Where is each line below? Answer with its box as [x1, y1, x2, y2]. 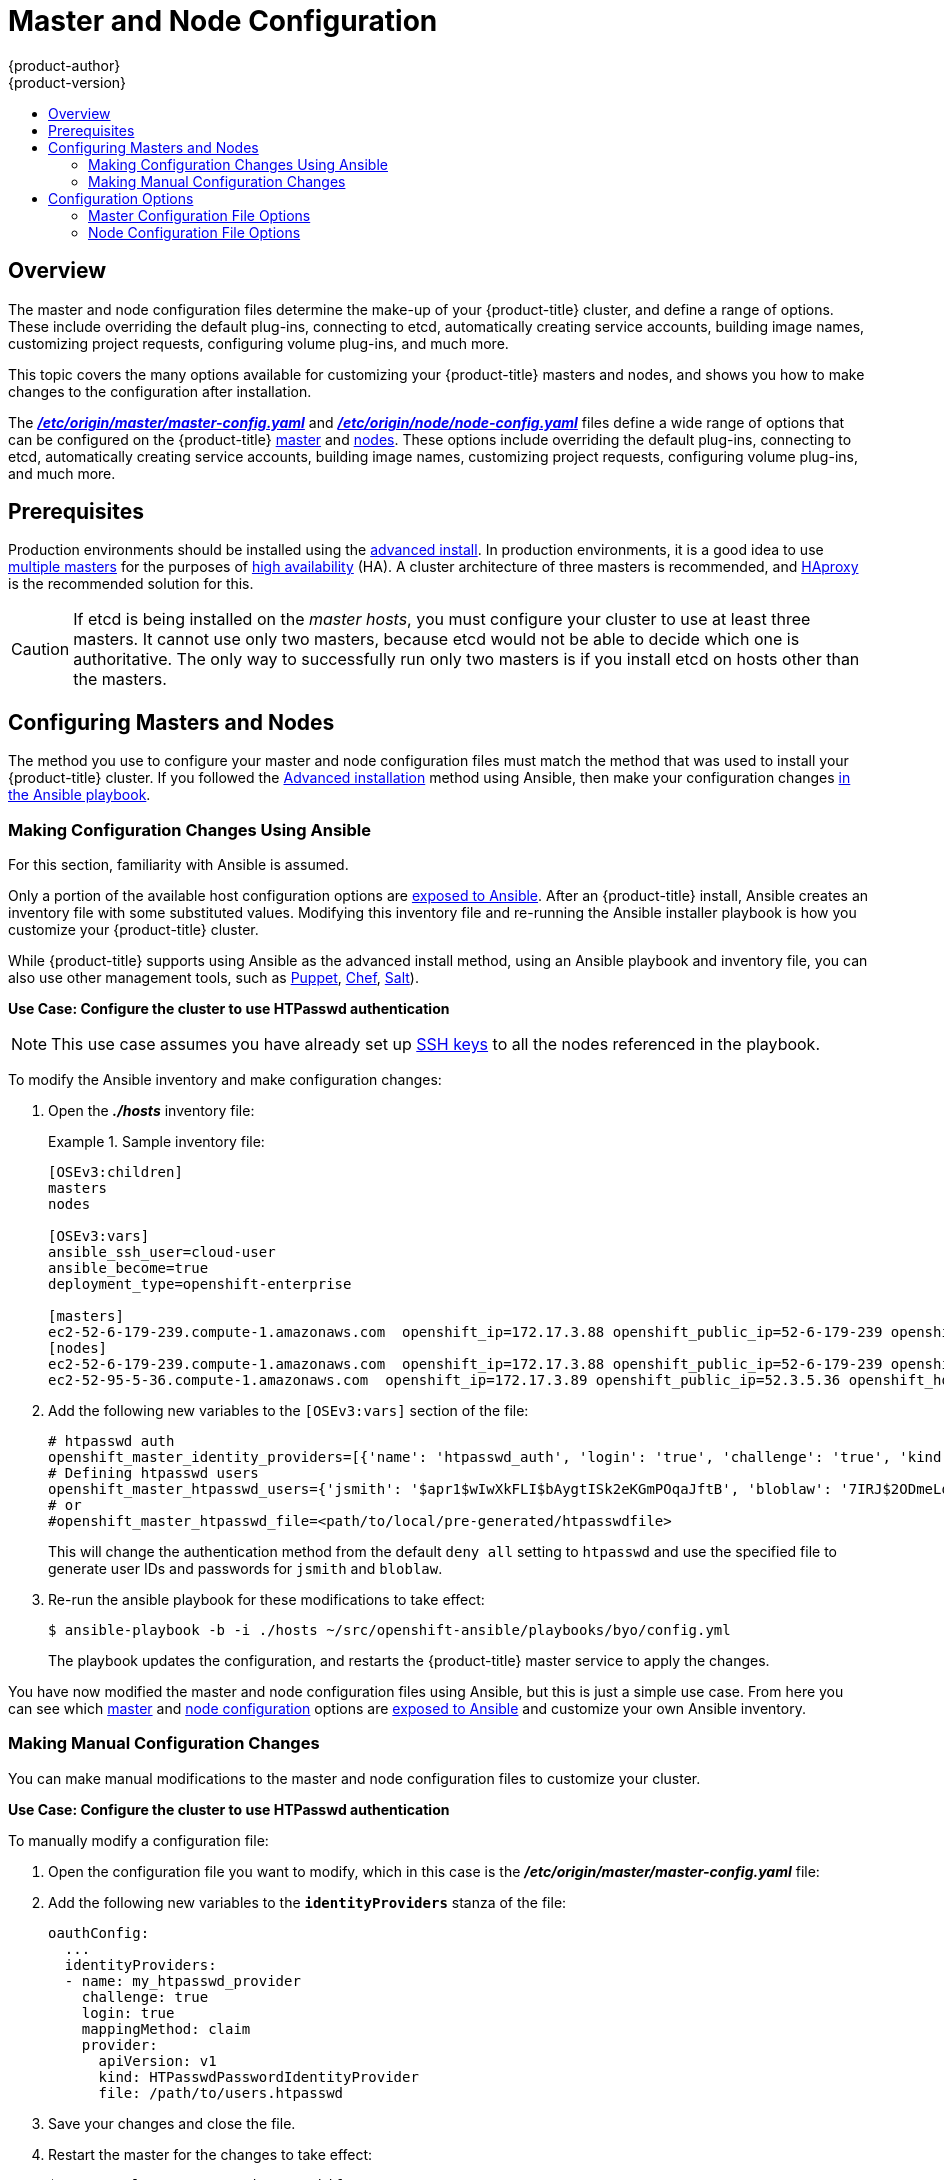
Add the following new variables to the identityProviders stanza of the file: [48, 1893, 567, 1911]
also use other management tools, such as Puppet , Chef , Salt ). [8, 969, 419, 987]
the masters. [73, 669, 167, 690]
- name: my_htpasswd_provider [64, 1972, 301, 1989]
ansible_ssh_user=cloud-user [48, 1244, 276, 1261]
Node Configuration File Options [88, 223, 301, 241]
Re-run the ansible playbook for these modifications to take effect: [48, 1591, 485, 1609]
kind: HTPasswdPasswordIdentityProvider [98, 2068, 419, 2085]
